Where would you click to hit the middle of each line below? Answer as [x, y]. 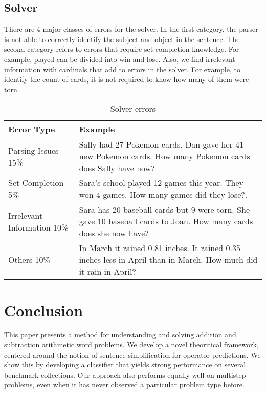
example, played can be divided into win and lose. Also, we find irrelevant [120, 59]
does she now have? [114, 233]
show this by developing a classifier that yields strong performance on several [125, 365]
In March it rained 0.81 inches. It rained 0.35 [160, 248]
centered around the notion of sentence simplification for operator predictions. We [132, 354]
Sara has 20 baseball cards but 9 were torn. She [164, 210]
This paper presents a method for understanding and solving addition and [120, 334]
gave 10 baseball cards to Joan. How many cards [166, 221]
